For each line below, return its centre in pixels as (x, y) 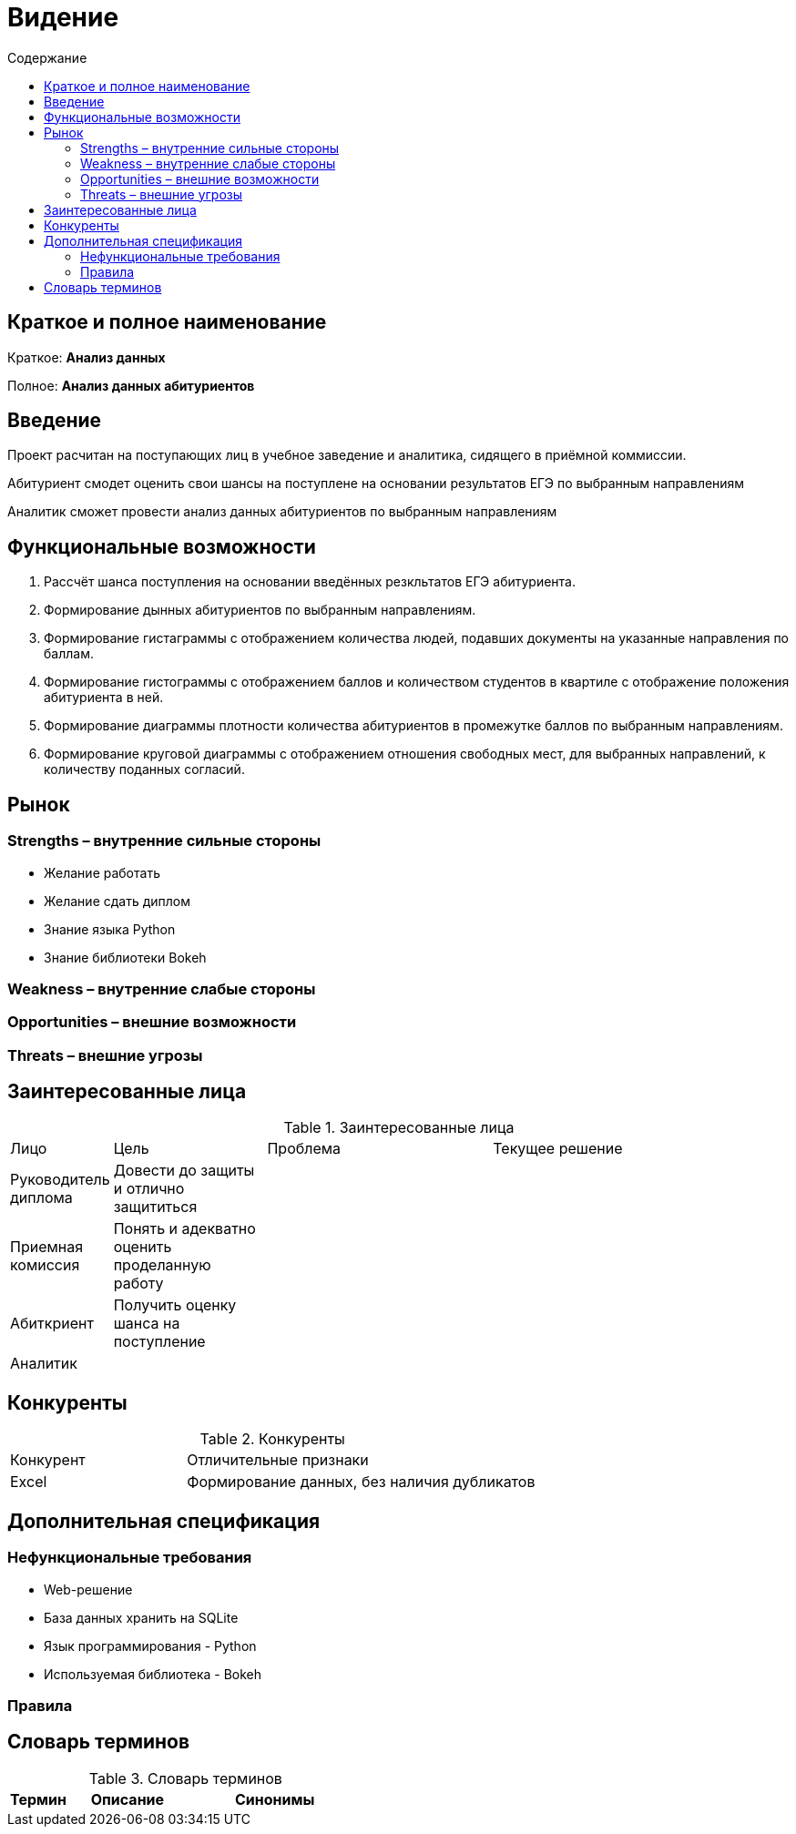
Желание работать (102, 872)
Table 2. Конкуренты (272, 1439)
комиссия (45, 1265)
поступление (159, 1342)
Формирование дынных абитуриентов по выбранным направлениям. (260, 610)
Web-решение (88, 1589)
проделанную (162, 1265)
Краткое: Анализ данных (87, 357)
